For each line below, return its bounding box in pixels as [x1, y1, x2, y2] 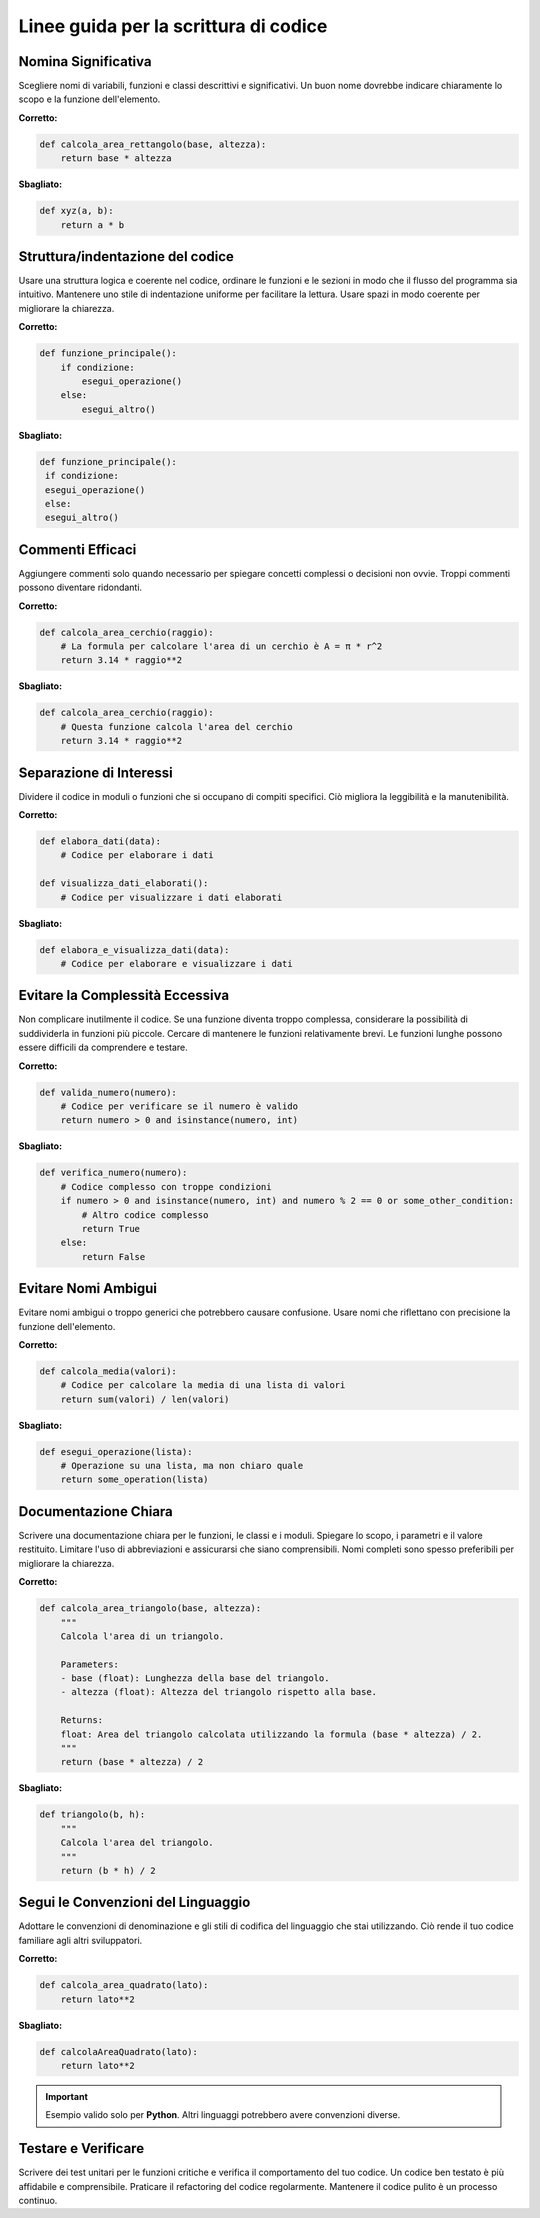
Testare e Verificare [18, 2140, 145, 2157]
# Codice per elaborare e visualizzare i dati [60, 958, 294, 969]
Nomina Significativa [18, 53, 152, 70]
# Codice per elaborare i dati [60, 850, 214, 861]
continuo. [18, 2195, 58, 2207]
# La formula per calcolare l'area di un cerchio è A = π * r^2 [60, 640, 383, 652]
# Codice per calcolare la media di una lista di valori [60, 1380, 346, 1391]
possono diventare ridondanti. [18, 581, 143, 594]
